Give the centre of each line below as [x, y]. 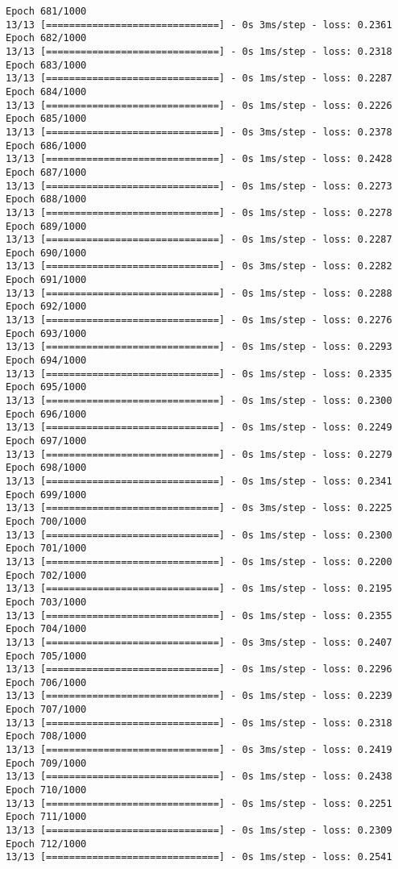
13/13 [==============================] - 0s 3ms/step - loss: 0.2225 [199, 508]
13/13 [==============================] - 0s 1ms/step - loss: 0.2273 [199, 186]
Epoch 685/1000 [46, 119]
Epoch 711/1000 [46, 817]
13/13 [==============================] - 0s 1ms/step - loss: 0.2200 [199, 561]
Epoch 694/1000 [46, 361]
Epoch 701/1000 [46, 549]
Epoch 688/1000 [46, 200]
